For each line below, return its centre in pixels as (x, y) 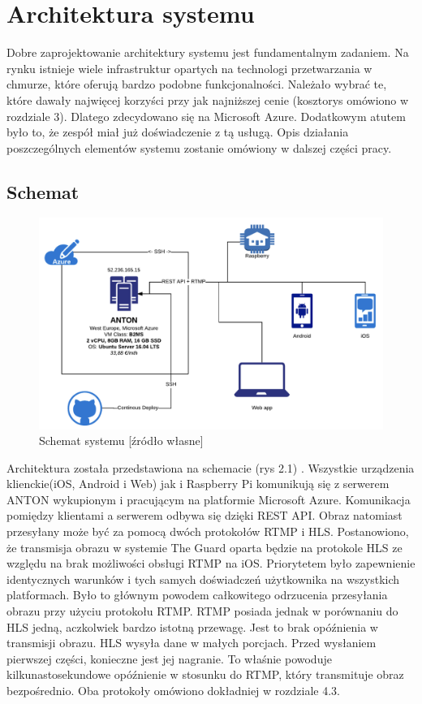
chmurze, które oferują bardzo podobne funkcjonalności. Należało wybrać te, (197, 84)
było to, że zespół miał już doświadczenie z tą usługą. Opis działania (178, 132)
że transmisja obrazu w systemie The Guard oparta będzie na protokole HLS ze (205, 547)
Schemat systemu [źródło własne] (121, 441)
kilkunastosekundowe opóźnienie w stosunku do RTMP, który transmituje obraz (205, 674)
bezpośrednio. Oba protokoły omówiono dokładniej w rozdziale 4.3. (173, 691)
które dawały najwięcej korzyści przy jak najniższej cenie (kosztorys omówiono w (208, 99)
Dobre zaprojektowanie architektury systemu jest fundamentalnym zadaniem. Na (208, 52)
